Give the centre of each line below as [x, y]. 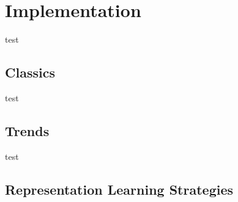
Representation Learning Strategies [119, 189]
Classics [30, 72]
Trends [27, 130]
